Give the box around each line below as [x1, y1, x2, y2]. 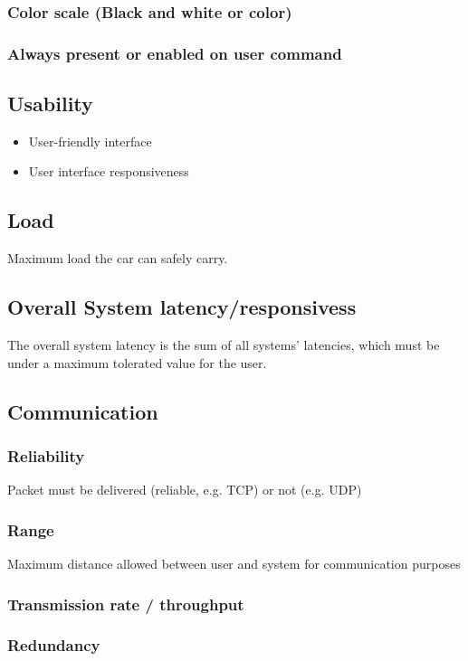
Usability [7, 90, 93, 118]
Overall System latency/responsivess [7, 293, 357, 321]
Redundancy [7, 634, 100, 656]
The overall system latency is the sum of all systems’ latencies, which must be [7, 335, 440, 354]
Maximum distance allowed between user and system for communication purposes [7, 554, 461, 573]
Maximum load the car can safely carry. [7, 249, 228, 268]
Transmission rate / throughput [7, 592, 244, 615]
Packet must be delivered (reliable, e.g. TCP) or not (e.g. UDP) [7, 480, 362, 499]
